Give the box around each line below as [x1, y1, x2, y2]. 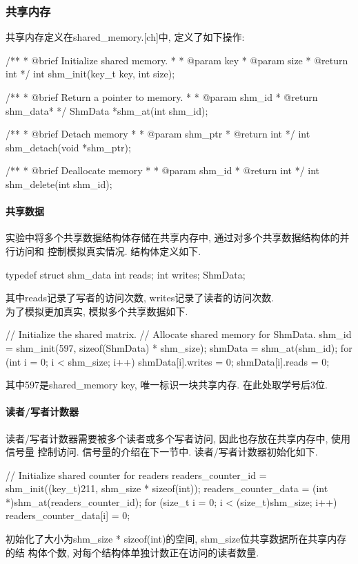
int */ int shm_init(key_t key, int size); [6, 66, 175, 81]
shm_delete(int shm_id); [6, 176, 112, 191]
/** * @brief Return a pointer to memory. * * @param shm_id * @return [6, 90, 318, 104]
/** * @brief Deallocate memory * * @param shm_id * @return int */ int [6, 163, 320, 178]
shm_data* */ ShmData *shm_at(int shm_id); [6, 103, 208, 117]
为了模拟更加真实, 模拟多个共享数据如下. [6, 303, 188, 318]
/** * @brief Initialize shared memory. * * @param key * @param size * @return [6, 53, 348, 67]
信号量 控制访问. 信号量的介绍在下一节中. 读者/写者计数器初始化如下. [6, 444, 318, 459]
